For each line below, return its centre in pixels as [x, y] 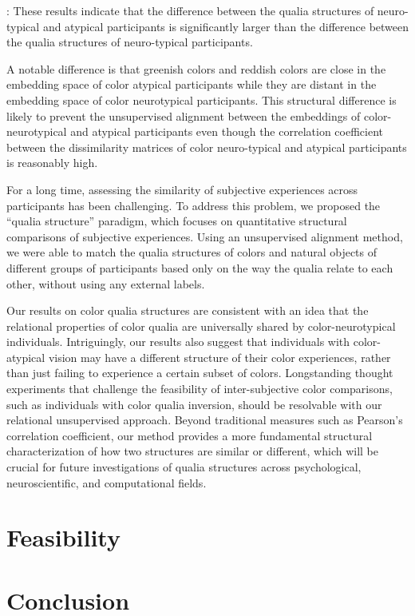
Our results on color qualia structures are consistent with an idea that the [188, 310]
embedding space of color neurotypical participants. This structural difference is [202, 99]
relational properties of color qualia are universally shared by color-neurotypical [201, 326]
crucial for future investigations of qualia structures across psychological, [184, 467]
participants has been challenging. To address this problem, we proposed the [194, 205]
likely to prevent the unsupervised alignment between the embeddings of [184, 115]
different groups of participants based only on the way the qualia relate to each [200, 267]
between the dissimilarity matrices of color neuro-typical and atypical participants [207, 147]
